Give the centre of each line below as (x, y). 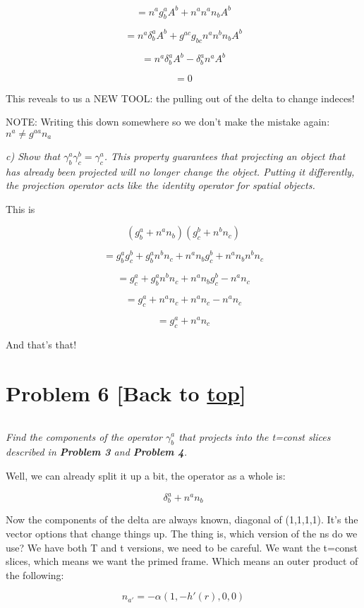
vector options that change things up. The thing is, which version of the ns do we (182, 534)
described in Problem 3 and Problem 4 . (96, 452)
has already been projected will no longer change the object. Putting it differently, (180, 171)
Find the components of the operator (84, 436)
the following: (35, 574)
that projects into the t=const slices (255, 436)
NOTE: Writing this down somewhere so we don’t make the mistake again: (168, 122)
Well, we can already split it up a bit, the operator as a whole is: (146, 475)
